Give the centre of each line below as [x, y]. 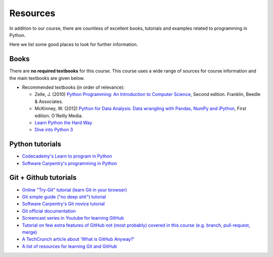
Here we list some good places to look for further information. [74, 44]
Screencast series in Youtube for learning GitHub [73, 218]
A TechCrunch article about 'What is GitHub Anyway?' [78, 239]
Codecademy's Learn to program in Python [67, 156]
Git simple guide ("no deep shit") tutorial [64, 196]
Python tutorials [35, 144]
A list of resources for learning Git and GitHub [70, 246]
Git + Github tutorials [43, 177]
